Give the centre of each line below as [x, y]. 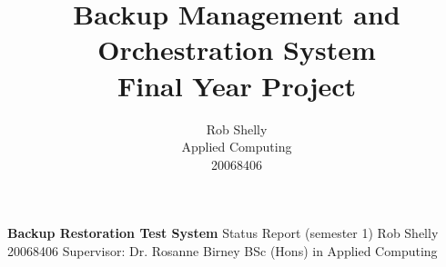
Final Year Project [237, 85]
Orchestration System [237, 49]
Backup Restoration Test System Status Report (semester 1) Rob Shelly [223, 233]
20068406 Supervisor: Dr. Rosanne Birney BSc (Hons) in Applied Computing [223, 250]
